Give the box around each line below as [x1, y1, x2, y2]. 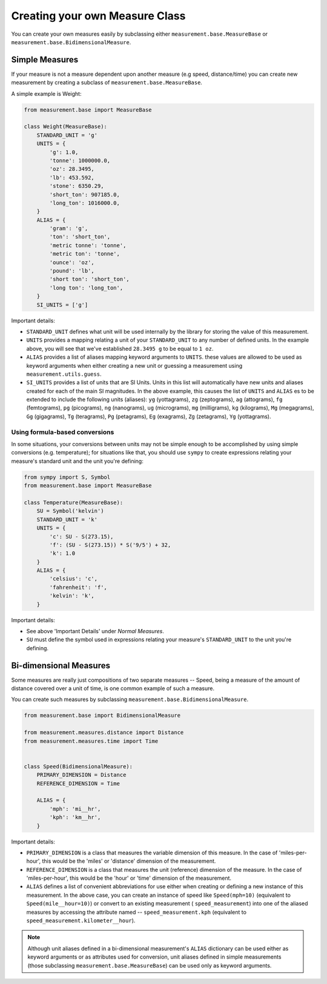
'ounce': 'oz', [49, 259, 95, 266]
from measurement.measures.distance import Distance [24, 729, 184, 736]
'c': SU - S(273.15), [49, 533, 114, 540]
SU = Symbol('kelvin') [36, 508, 104, 514]
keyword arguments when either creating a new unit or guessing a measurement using [26, 362, 243, 369]
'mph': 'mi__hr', [49, 805, 101, 812]
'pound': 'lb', [49, 267, 95, 274]
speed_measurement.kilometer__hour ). [26, 917, 136, 924]
